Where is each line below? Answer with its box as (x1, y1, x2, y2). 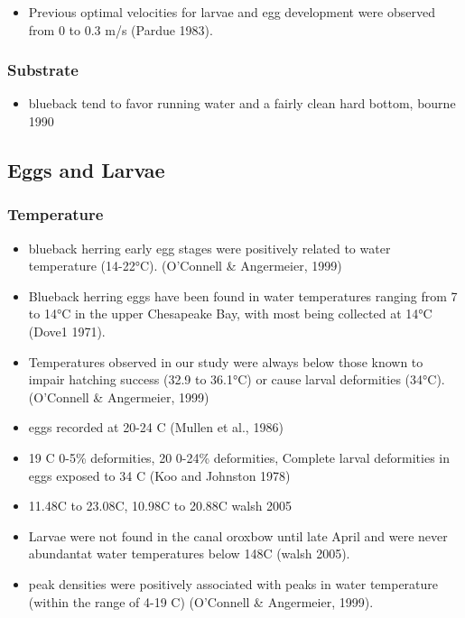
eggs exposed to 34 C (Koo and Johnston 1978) (28, 466, 291, 484)
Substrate (7, 59, 79, 81)
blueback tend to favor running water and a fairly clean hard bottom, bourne (28, 94, 456, 113)
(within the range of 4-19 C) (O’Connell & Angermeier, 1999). (28, 592, 374, 611)
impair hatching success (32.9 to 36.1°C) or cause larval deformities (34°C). (28, 370, 445, 389)
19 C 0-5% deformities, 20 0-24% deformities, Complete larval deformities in (28, 447, 451, 466)
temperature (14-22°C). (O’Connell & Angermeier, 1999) (28, 256, 342, 275)
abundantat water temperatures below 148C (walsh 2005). (28, 544, 350, 563)
